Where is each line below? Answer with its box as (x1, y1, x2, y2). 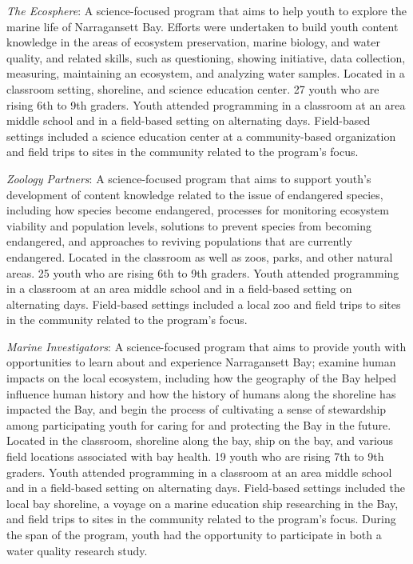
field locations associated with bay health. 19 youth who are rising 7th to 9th (6, 448, 384, 465)
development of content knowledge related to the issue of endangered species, (6, 186, 383, 202)
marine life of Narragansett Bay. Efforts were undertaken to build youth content (6, 18, 399, 34)
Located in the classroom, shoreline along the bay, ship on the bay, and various (6, 432, 394, 449)
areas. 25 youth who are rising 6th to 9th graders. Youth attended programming (6, 264, 399, 281)
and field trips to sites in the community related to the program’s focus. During (6, 510, 396, 527)
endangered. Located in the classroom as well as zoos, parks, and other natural (6, 248, 393, 265)
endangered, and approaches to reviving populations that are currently (6, 233, 352, 250)
